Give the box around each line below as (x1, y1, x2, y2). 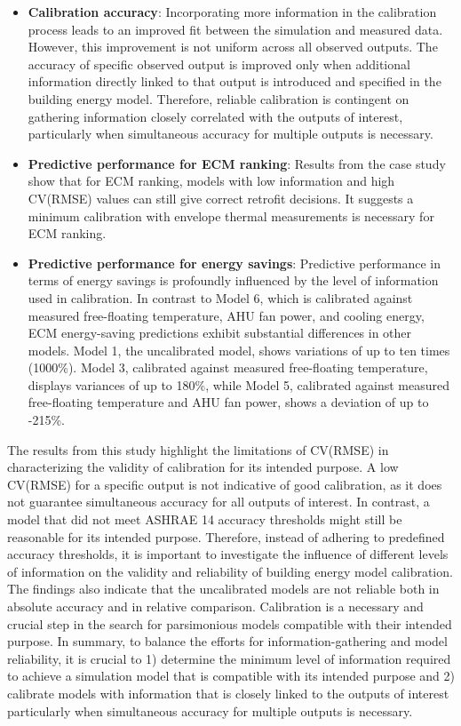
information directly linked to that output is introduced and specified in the (28, 72, 441, 91)
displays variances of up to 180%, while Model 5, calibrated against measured (28, 375, 449, 394)
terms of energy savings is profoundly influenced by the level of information (28, 271, 439, 290)
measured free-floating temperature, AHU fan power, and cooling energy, (28, 306, 425, 324)
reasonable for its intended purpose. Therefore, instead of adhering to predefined (7, 527, 445, 546)
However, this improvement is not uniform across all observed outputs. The (28, 37, 438, 56)
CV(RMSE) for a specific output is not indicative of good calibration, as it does (7, 475, 442, 493)
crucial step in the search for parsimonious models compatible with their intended (7, 614, 452, 633)
